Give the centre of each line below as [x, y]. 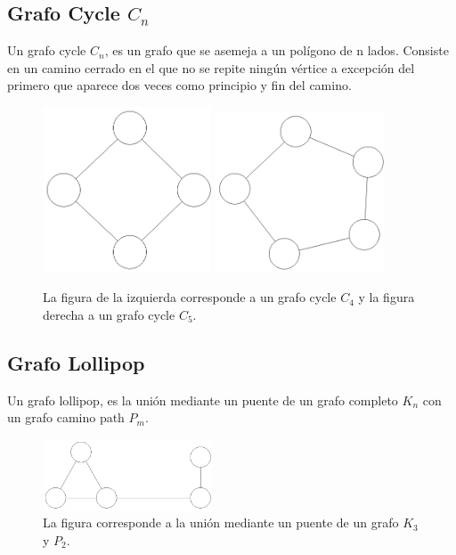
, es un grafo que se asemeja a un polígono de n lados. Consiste [277, 50]
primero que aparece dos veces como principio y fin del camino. [179, 85]
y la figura [387, 297]
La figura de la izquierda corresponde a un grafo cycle [190, 297]
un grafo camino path [66, 417]
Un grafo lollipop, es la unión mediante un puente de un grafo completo [203, 400]
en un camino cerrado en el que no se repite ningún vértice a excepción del [211, 67]
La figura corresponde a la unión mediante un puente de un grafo [221, 522]
